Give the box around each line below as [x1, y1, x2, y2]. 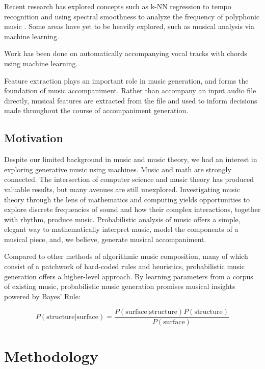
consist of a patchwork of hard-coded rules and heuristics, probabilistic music [4, 261, 245, 272]
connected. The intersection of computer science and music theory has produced [4, 174, 254, 184]
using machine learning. [4, 58, 78, 68]
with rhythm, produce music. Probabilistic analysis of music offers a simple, [4, 214, 241, 224]
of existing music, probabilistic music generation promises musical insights [4, 281, 235, 292]
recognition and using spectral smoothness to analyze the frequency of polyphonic [4, 11, 260, 21]
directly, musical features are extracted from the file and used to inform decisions [4, 95, 257, 106]
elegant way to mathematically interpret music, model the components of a [4, 224, 238, 234]
